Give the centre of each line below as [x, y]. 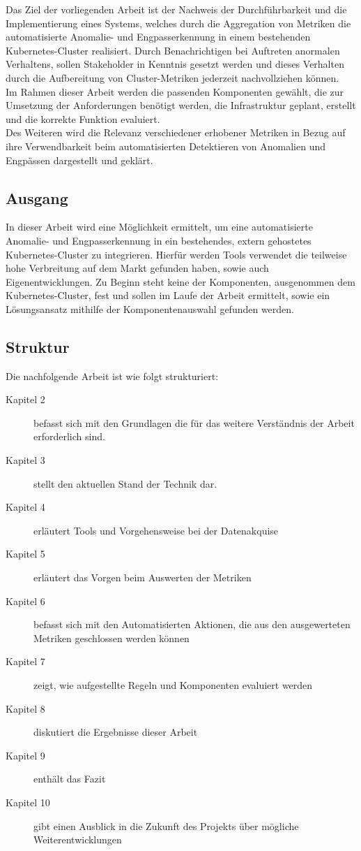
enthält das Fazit [70, 779]
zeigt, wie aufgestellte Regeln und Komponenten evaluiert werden [173, 685]
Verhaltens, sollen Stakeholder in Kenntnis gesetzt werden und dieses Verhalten [175, 64]
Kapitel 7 [25, 661]
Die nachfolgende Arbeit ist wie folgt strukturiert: [112, 376]
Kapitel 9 [25, 755]
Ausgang [37, 197]
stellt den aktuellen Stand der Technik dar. [125, 483]
